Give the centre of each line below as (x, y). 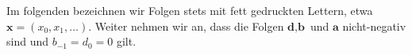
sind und (27, 41)
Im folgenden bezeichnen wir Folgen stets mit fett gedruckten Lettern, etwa (190, 10)
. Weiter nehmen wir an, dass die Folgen (186, 26)
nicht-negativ (374, 26)
